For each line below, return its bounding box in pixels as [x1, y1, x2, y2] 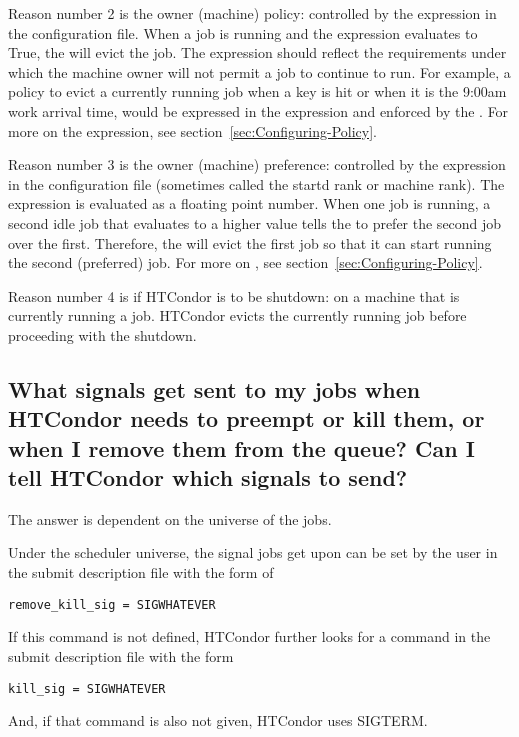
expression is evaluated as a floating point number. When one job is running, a [8, 193, 491, 214]
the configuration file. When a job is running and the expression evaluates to [8, 22, 478, 43]
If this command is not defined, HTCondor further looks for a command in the [8, 626, 491, 647]
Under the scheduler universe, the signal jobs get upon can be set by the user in [8, 542, 498, 563]
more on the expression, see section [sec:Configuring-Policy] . [8, 120, 377, 141]
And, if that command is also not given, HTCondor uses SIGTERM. [8, 710, 428, 731]
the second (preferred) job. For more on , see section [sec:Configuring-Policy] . [8, 252, 483, 273]
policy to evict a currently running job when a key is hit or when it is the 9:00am [8, 81, 507, 102]
